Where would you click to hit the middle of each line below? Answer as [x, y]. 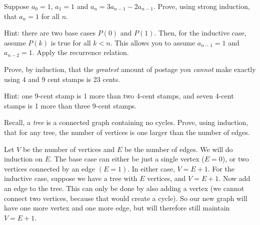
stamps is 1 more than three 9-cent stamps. [70, 105]
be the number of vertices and [69, 149]
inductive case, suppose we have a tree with [71, 178]
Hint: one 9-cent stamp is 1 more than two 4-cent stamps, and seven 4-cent [119, 96]
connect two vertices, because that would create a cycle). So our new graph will [126, 198]
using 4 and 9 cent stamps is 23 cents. [62, 79]
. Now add [234, 178]
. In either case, [151, 168]
